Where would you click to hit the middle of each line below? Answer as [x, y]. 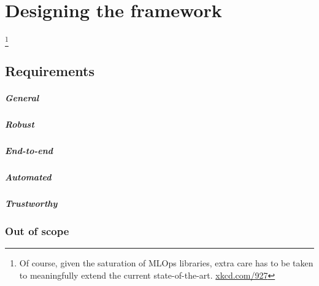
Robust [20, 124]
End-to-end [29, 150]
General [22, 97]
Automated [28, 176]
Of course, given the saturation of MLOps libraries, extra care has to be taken [166, 262]
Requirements [50, 70]
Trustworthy [31, 203]
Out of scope [37, 230]
